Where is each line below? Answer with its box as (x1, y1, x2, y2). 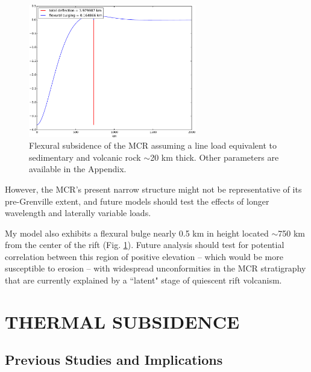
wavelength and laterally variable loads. (5, 206, 151, 219)
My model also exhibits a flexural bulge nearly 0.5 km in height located (5, 226, 269, 239)
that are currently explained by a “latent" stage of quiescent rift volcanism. (5, 274, 282, 287)
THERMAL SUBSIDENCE (5, 309, 240, 333)
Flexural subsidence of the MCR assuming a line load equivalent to (29, 139, 277, 152)
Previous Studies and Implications (5, 350, 223, 369)
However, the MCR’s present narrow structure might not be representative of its (5, 182, 302, 195)
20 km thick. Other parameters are (150, 150, 279, 163)
